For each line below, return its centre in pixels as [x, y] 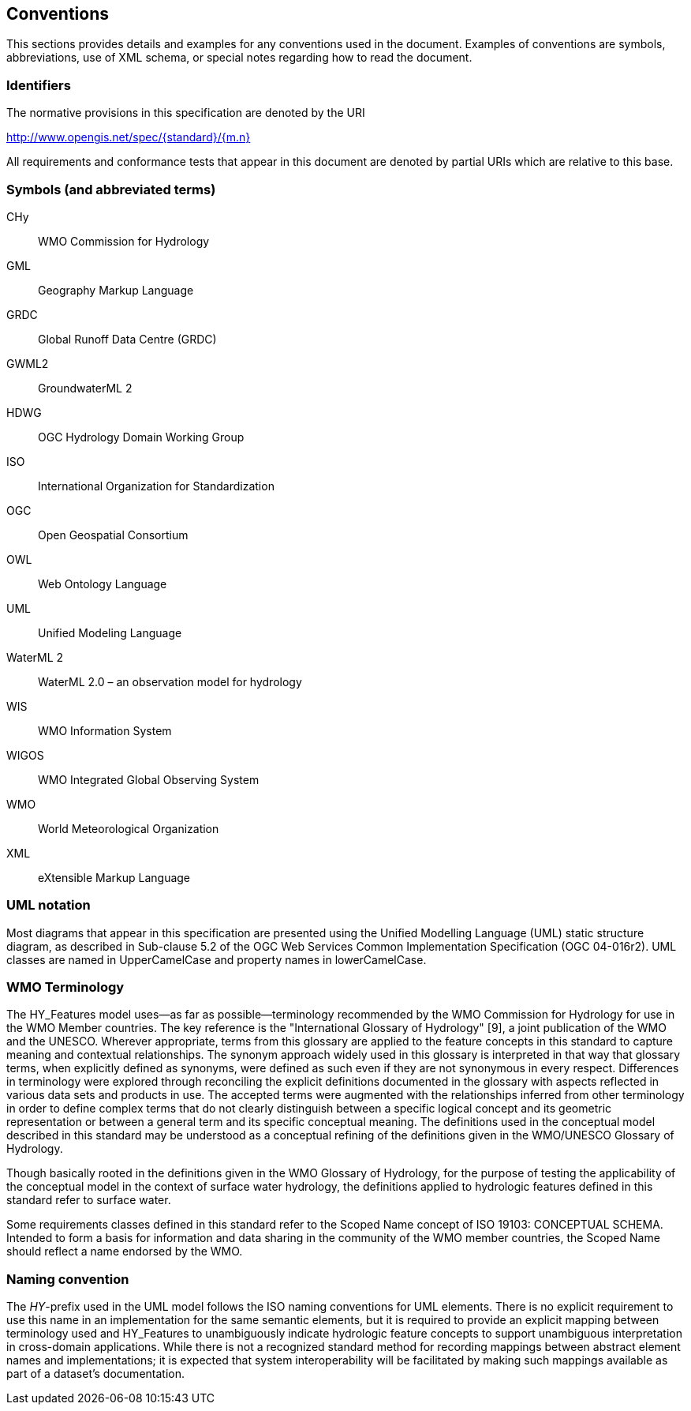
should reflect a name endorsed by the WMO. [125, 1252]
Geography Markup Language [116, 290]
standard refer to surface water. [89, 1200]
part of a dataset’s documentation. [95, 1374]
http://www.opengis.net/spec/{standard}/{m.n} [129, 137]
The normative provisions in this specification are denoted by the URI [186, 113]
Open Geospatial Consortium [113, 535]
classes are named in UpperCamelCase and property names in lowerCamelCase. [217, 959]
